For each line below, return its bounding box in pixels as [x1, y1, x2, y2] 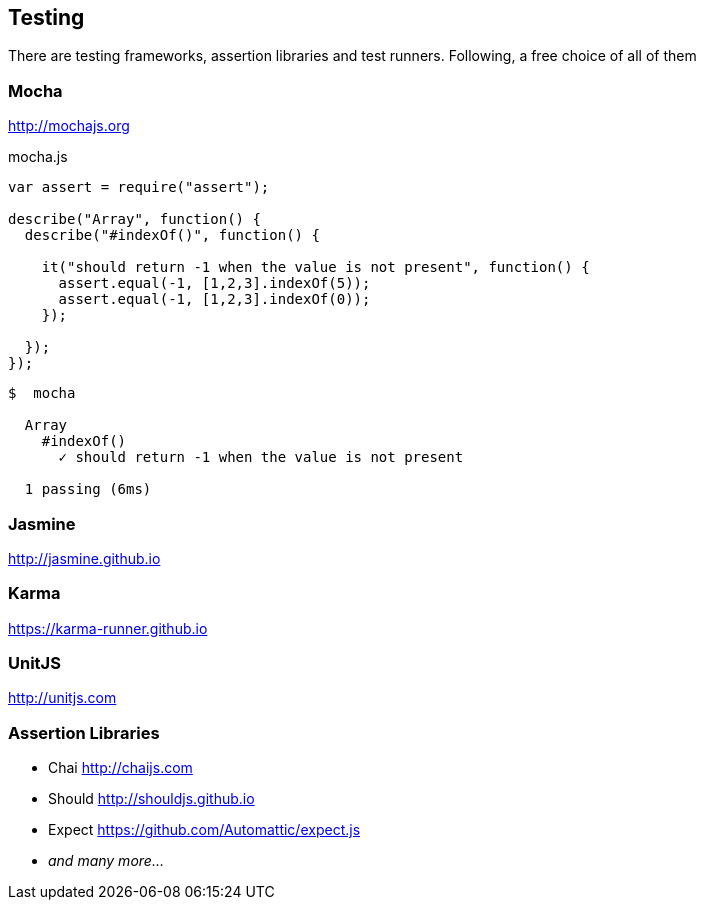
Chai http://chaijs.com [48, 759, 193, 777]
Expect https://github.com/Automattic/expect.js [48, 821, 361, 839]
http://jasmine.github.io [8, 549, 161, 567]
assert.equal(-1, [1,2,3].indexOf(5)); [58, 275, 371, 292]
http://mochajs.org [8, 117, 130, 135]
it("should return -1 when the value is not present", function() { [41, 259, 590, 276]
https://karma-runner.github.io [8, 619, 208, 637]
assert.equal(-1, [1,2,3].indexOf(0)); [58, 291, 371, 308]
